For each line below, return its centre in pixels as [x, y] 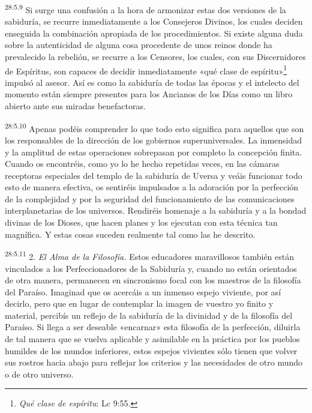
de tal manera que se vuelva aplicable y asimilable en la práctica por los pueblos [152, 339]
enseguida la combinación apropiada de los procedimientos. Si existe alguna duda [154, 33]
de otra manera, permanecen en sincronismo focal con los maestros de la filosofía [153, 280]
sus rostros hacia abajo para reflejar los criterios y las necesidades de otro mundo [154, 362]
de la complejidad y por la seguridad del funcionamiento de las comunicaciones [150, 198]
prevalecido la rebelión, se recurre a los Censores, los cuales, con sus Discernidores [155, 57]
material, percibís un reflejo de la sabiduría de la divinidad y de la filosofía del [149, 315]
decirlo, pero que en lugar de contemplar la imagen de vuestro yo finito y [139, 303]
